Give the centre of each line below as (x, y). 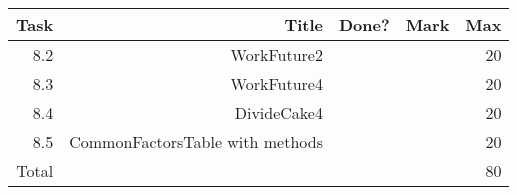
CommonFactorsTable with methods (196, 141)
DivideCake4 (278, 112)
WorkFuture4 (276, 83)
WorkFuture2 (276, 54)
